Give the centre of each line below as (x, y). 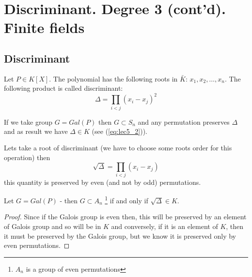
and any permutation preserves (184, 122)
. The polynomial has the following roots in (113, 78)
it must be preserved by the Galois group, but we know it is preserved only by (120, 236)
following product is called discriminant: (63, 88)
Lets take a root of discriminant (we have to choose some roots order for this (118, 147)
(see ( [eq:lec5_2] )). (120, 131)
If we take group (28, 122)
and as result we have (36, 131)
